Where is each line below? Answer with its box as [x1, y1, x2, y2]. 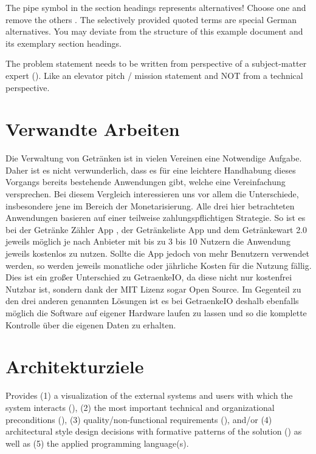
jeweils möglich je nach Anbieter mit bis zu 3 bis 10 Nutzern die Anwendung [5, 235, 290, 248]
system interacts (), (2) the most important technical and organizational [5, 401, 275, 413]
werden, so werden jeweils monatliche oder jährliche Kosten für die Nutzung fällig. [5, 259, 312, 271]
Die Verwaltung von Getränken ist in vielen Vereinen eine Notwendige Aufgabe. [5, 152, 302, 164]
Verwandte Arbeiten [5, 117, 180, 141]
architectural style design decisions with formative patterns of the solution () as [5, 425, 302, 438]
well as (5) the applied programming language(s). [5, 436, 189, 449]
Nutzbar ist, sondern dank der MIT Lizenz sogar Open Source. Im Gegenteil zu [5, 282, 301, 295]
